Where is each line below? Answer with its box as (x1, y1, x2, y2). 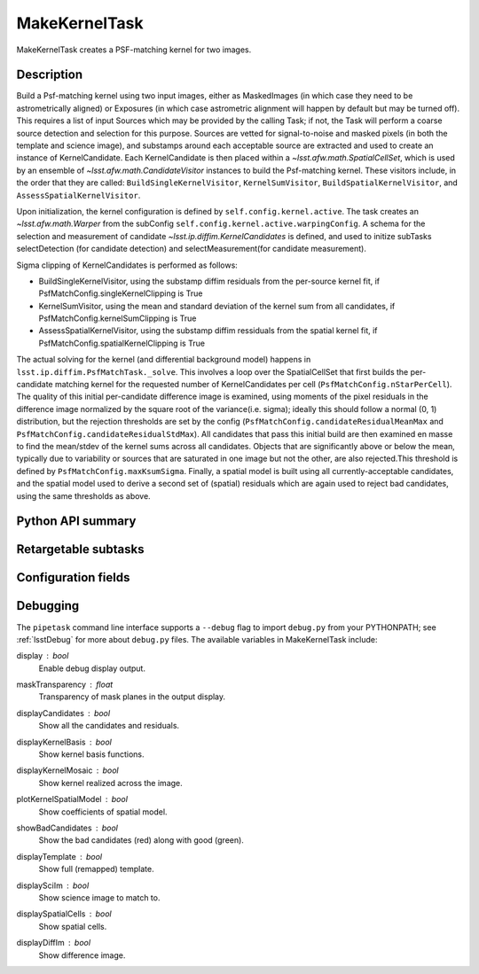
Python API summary (16, 514, 137, 529)
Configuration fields (16, 570, 130, 585)
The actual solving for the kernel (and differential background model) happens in (16, 355, 311, 365)
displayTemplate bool (16, 851, 102, 861)
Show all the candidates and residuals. (38, 721, 180, 731)
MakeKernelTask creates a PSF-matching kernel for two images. (16, 44, 252, 55)
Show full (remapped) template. (38, 864, 154, 875)
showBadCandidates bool (16, 822, 119, 833)
